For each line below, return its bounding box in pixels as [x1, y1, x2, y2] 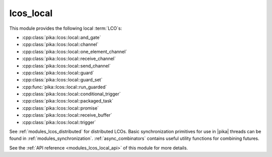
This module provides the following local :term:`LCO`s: [9, 25, 122, 31]
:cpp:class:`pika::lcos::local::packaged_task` [22, 98, 113, 104]
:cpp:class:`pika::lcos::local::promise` [22, 105, 99, 111]
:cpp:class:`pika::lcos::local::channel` [22, 41, 99, 47]
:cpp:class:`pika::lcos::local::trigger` [22, 119, 96, 125]
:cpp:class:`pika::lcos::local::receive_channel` [22, 56, 116, 62]
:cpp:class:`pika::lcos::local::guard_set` [22, 77, 103, 83]
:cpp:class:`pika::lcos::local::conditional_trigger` [22, 91, 121, 97]
